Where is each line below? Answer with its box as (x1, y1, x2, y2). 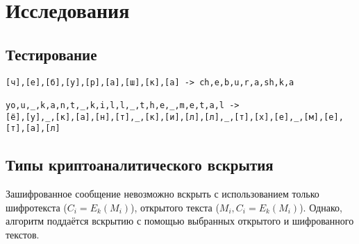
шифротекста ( (6, 200, 67, 214)
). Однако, (299, 200, 342, 214)
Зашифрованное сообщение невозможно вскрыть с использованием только (6, 186, 319, 201)
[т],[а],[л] (6, 123, 60, 134)
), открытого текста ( (131, 200, 219, 214)
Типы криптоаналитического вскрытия (6, 154, 274, 175)
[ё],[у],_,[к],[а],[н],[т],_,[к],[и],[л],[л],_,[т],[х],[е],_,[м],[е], (6, 112, 344, 122)
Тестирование (6, 43, 97, 64)
